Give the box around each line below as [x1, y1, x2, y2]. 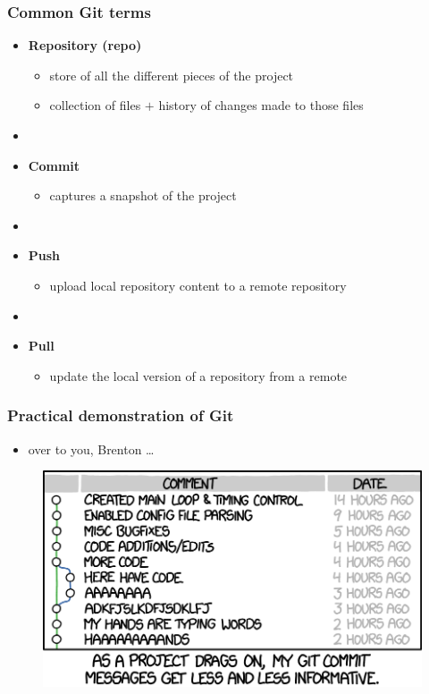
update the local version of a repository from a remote [49, 366, 348, 385]
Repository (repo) [28, 36, 142, 55]
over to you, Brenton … [28, 439, 155, 458]
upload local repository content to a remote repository [49, 275, 347, 294]
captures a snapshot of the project [49, 186, 237, 205]
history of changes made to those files [158, 96, 364, 114]
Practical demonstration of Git [7, 404, 234, 427]
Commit [28, 156, 80, 174]
